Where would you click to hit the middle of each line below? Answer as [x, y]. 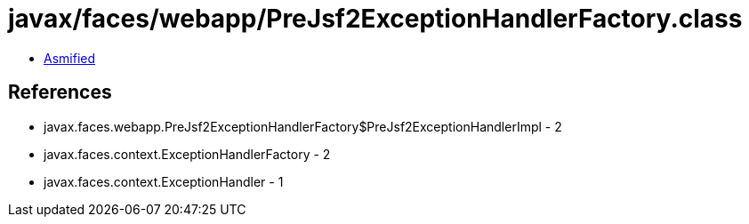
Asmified [70, 58]
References [60, 92]
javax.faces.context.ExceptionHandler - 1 [164, 181]
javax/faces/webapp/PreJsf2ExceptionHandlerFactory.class [375, 19]
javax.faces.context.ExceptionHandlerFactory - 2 [187, 154]
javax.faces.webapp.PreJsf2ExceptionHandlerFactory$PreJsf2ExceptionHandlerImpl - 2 [303, 126]
